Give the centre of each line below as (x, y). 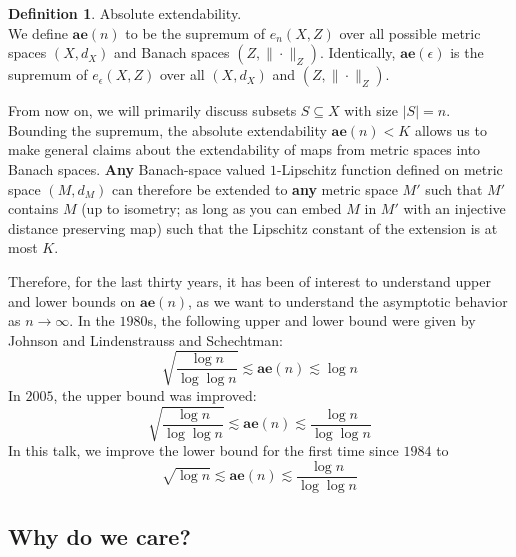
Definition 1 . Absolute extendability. (125, 13)
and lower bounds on (72, 300)
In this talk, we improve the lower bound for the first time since (203, 450)
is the (467, 52)
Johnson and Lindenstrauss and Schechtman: (145, 339)
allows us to (450, 129)
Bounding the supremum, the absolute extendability (167, 129)
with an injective (454, 208)
